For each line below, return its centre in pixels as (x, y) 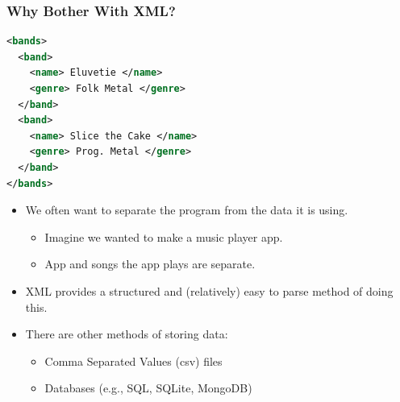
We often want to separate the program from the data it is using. (187, 210)
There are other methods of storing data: (127, 334)
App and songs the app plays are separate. (150, 264)
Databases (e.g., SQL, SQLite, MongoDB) (148, 388)
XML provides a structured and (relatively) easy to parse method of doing (209, 290)
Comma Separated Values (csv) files (133, 361)
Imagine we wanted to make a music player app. (164, 236)
